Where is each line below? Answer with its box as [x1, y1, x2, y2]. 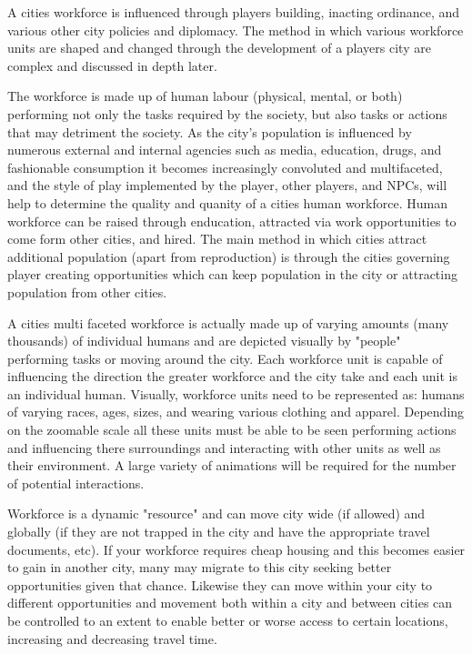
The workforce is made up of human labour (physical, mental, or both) [7, 86, 403, 106]
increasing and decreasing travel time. [7, 629, 217, 648]
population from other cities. [7, 282, 167, 301]
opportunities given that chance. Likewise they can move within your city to [7, 575, 433, 594]
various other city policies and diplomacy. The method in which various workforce [7, 20, 464, 39]
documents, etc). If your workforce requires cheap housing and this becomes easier [7, 539, 466, 558]
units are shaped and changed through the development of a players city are [7, 38, 431, 57]
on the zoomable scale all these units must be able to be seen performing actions [7, 420, 457, 439]
